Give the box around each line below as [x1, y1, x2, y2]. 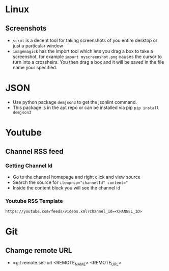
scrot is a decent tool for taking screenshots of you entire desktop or [12, 37, 158, 43]
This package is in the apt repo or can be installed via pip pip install [12, 104, 159, 111]
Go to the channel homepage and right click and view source [12, 174, 141, 180]
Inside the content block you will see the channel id [12, 184, 121, 191]
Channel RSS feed [5, 147, 64, 156]
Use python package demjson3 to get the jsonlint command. [12, 99, 137, 105]
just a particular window [12, 43, 64, 49]
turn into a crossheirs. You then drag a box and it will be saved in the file [12, 59, 164, 65]
